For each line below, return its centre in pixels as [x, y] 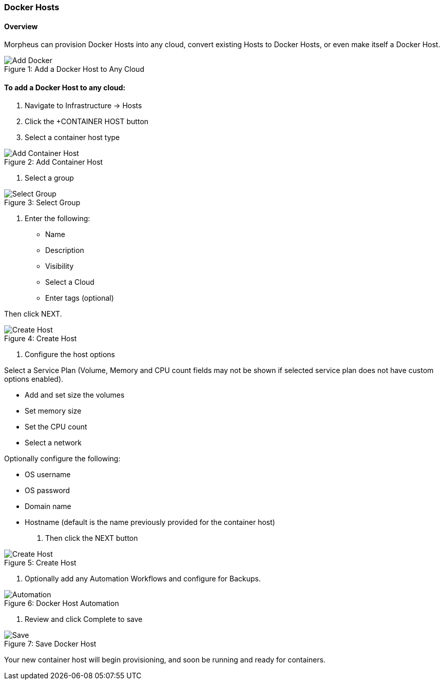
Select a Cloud [70, 282]
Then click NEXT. [33, 314]
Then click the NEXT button [92, 538]
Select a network [53, 443]
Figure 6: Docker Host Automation [62, 603]
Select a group [49, 178]
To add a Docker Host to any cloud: [65, 87]
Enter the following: [57, 219]
